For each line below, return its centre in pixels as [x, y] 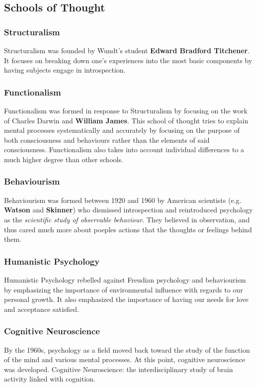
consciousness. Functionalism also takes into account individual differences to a [124, 149]
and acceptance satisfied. [42, 309]
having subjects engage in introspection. [65, 70]
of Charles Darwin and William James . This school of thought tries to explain [126, 120]
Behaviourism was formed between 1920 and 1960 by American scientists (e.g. [123, 200]
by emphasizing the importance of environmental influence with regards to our [124, 289]
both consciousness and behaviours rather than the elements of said [107, 140]
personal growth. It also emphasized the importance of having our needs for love [126, 299]
